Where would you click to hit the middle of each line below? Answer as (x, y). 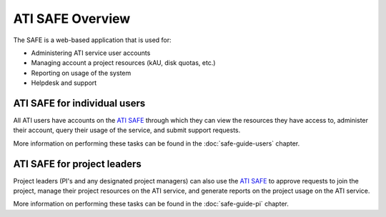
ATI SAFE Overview (72, 19)
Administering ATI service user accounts (91, 53)
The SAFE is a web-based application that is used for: (92, 40)
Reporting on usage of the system (81, 73)
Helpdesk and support (64, 83)
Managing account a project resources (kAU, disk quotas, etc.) (123, 63)
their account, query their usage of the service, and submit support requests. (127, 130)
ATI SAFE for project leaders (78, 164)
